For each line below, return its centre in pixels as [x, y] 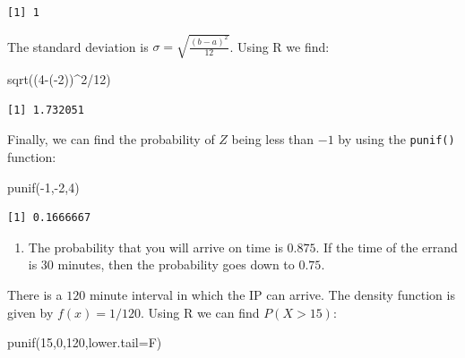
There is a [35, 294]
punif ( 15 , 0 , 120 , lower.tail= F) [85, 342]
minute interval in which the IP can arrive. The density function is [272, 294]
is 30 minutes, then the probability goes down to [161, 264]
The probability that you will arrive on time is [155, 247]
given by [30, 312]
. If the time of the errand [387, 247]
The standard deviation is [78, 46]
